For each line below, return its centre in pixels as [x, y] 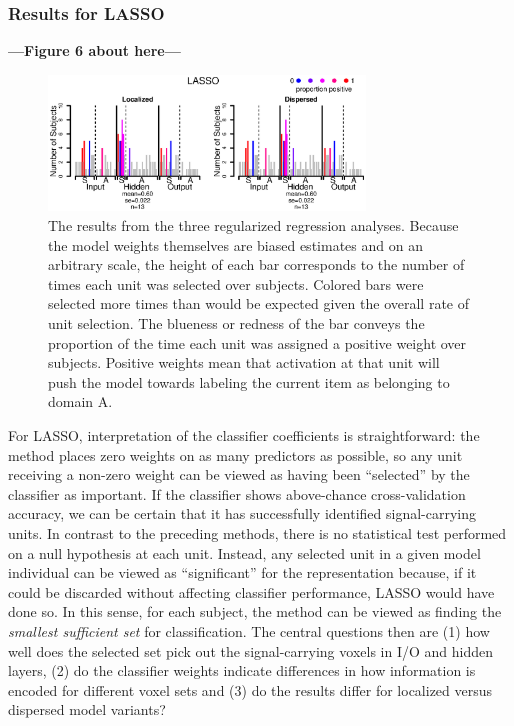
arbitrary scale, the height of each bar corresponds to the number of [256, 264]
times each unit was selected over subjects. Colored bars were [236, 283]
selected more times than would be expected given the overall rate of [258, 303]
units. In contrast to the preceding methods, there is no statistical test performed [257, 532]
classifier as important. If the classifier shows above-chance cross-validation [237, 493]
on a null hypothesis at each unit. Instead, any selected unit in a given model [244, 552]
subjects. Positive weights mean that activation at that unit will [244, 362]
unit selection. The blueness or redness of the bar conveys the [236, 323]
